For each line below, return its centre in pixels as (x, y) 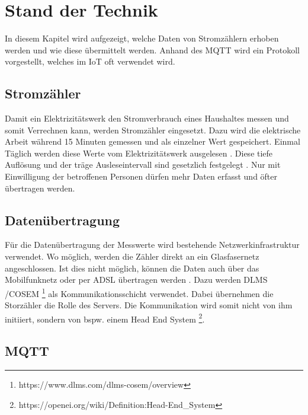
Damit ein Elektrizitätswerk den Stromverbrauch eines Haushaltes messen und (147, 118)
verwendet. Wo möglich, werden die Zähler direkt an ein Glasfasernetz (132, 256)
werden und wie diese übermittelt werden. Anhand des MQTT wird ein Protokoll (152, 50)
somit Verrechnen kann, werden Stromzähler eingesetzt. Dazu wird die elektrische (153, 130)
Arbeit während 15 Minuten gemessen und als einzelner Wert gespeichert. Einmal (153, 141)
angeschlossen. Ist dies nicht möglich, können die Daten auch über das (132, 268)
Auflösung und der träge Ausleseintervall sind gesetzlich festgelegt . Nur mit (143, 165)
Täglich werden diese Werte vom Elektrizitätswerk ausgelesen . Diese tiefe (139, 153)
